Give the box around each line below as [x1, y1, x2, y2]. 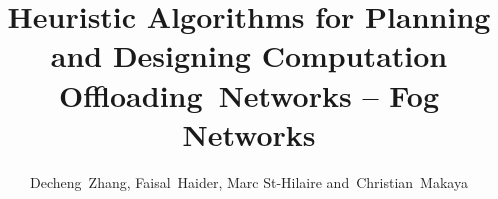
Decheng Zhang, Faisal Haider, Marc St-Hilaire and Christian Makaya [30, 171, 468, 192]
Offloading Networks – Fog [58, 74, 440, 115]
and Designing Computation [50, 35, 448, 76]
